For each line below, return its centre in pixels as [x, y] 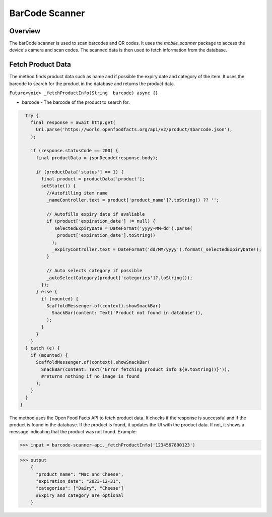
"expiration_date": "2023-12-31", [78, 481]
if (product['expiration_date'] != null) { [101, 221]
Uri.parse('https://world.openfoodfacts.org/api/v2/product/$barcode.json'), [134, 130]
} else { [47, 292]
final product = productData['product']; [93, 179]
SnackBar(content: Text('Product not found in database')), [127, 313]
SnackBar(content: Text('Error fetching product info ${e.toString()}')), [135, 369]
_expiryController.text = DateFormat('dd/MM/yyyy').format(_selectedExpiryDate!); [157, 249]
